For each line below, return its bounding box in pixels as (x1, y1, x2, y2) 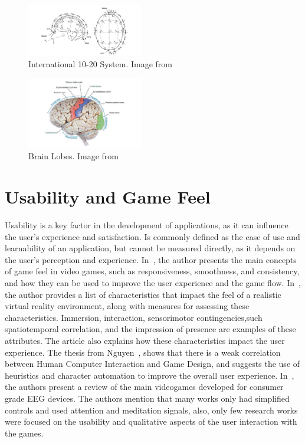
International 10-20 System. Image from (28, 58, 172, 70)
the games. (5, 426, 44, 439)
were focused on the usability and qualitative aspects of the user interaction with (5, 415, 297, 428)
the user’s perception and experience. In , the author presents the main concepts (5, 253, 297, 265)
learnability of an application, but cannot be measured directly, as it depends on (5, 242, 296, 254)
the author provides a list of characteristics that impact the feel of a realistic (5, 288, 281, 300)
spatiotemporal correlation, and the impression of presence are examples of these (5, 323, 296, 335)
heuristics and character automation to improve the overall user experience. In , (5, 369, 294, 381)
